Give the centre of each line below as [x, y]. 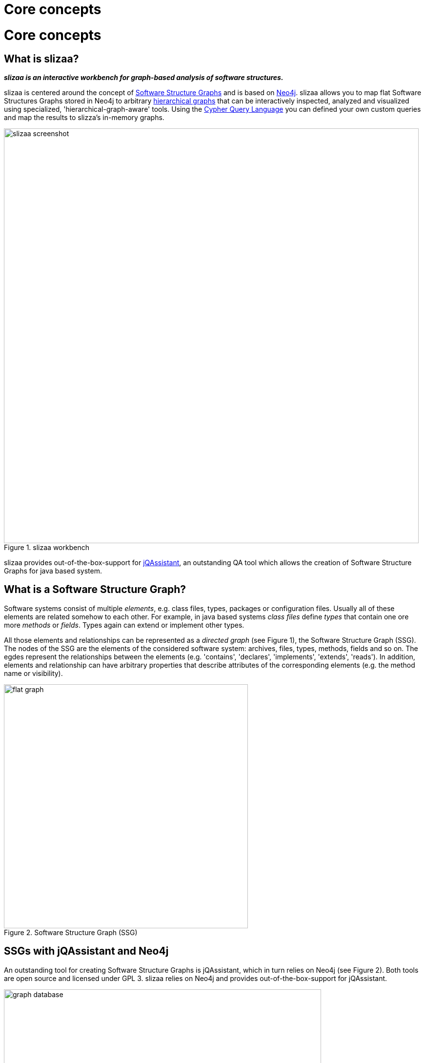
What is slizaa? [41, 59]
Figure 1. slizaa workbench [47, 547]
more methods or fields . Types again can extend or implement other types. [124, 625]
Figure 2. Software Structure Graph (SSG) [71, 932]
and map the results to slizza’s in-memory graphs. [84, 117]
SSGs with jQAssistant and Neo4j [86, 951]
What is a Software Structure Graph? [95, 590]
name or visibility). [33, 673]
